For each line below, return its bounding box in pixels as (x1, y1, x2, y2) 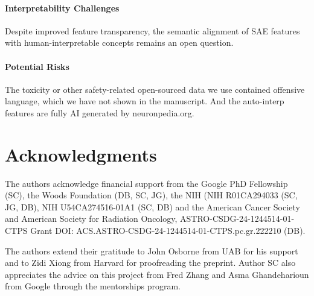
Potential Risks (5, 60, 69, 72)
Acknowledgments (5, 142, 157, 166)
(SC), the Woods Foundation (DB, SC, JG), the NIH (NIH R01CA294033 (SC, (5, 189, 298, 201)
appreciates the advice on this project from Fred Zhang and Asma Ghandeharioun (5, 268, 309, 280)
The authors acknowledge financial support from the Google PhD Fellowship (5, 177, 288, 189)
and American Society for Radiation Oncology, (5, 212, 178, 225)
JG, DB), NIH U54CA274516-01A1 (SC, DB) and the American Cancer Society (5, 200, 300, 213)
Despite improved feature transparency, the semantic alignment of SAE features (5, 24, 300, 37)
